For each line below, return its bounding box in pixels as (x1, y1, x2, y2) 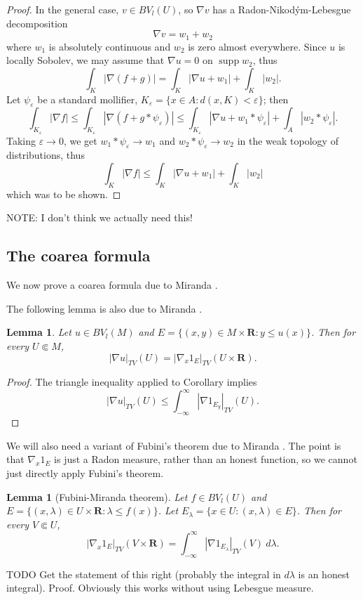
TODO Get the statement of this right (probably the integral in (6, 566, 281, 581)
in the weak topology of (237, 133, 338, 148)
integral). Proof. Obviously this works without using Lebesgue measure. (6, 580, 314, 595)
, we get (63, 133, 97, 148)
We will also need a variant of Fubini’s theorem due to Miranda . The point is (6, 438, 341, 452)
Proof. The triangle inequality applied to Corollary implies (6, 374, 257, 389)
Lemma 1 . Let (6, 325, 71, 339)
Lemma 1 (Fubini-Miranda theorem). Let (6, 489, 188, 504)
